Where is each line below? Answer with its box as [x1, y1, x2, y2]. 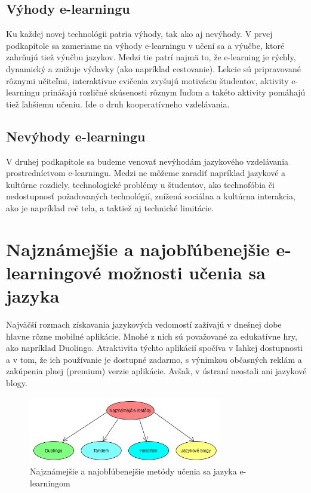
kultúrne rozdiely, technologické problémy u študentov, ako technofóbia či [6, 178, 275, 190]
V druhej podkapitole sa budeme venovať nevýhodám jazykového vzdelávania [6, 155, 289, 167]
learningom [30, 476, 70, 489]
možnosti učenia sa [107, 260, 266, 284]
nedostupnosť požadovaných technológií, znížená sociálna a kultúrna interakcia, [6, 190, 295, 202]
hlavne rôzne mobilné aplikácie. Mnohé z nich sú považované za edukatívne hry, [6, 329, 297, 342]
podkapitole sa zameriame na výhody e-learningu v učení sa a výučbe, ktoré [6, 39, 285, 51]
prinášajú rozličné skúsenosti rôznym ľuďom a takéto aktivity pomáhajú [42, 86, 306, 98]
